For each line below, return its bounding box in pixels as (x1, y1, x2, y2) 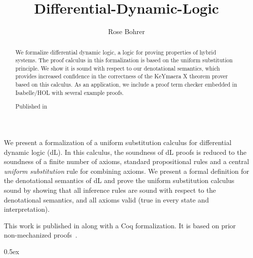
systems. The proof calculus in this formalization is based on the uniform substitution (15, 56, 233, 64)
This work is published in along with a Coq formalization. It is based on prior (4, 220, 236, 230)
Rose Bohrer (108, 26, 145, 37)
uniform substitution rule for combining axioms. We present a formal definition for (4, 166, 249, 176)
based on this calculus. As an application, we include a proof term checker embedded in (15, 80, 237, 89)
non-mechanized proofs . (4, 230, 77, 240)
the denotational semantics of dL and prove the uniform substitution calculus (4, 175, 235, 185)
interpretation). (4, 204, 50, 214)
